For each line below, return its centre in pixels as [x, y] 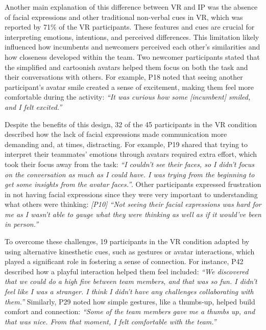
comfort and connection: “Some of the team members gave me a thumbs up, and [130, 311]
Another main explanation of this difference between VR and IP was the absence [131, 7]
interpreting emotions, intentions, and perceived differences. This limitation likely [132, 37]
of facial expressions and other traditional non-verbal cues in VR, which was [124, 17]
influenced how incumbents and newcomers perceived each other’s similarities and [132, 47]
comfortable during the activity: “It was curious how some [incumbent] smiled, [128, 97]
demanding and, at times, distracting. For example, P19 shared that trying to [126, 144]
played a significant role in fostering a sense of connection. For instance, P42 [124, 261]
